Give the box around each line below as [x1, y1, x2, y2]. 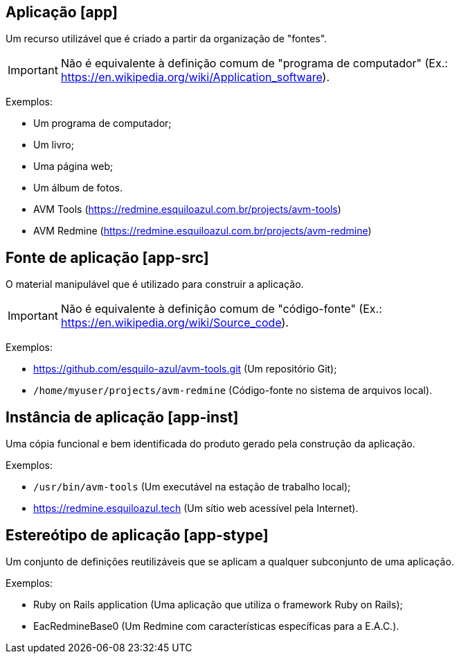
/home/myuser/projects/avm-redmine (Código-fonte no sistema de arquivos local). [33, 384, 433, 397]
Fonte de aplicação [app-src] [6, 248, 209, 266]
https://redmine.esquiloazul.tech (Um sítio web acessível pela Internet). [33, 502, 359, 515]
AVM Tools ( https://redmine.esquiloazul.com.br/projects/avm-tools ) [33, 203, 341, 216]
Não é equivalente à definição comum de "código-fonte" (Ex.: [60, 302, 382, 316]
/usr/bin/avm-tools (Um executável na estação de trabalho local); [33, 481, 351, 493]
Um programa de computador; [33, 117, 172, 130]
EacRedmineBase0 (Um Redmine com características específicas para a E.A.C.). [33, 619, 399, 632]
